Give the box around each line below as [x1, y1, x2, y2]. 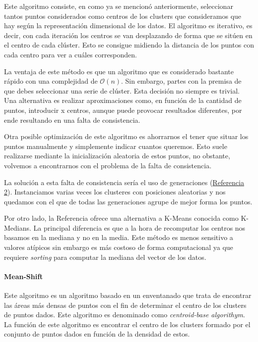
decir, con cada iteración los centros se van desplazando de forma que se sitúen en [4, 30, 253, 40]
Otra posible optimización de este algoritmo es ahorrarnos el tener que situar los [4, 131, 249, 142]
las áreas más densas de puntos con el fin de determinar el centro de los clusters [4, 299, 247, 310]
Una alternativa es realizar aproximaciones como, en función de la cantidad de [4, 95, 242, 105]
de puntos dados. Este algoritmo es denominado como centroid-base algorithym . [4, 309, 245, 320]
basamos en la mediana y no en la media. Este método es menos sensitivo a [4, 232, 233, 243]
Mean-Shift [4, 271, 43, 281]
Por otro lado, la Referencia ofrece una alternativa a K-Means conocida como [4, 213, 239, 223]
